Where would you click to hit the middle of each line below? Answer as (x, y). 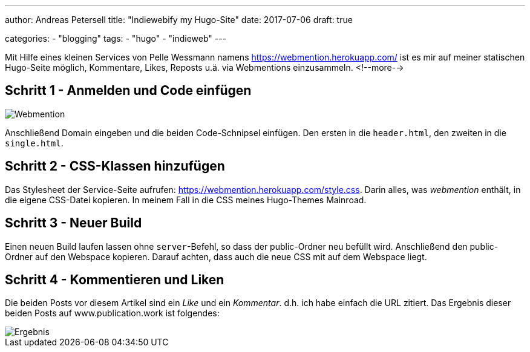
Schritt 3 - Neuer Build (74, 223)
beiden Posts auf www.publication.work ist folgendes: (112, 313)
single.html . (34, 143)
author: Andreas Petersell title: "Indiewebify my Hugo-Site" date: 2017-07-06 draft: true (179, 20)
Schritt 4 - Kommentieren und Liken (115, 279)
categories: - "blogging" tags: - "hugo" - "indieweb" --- (116, 38)
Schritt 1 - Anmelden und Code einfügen (128, 91)
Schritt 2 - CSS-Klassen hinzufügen (115, 166)
